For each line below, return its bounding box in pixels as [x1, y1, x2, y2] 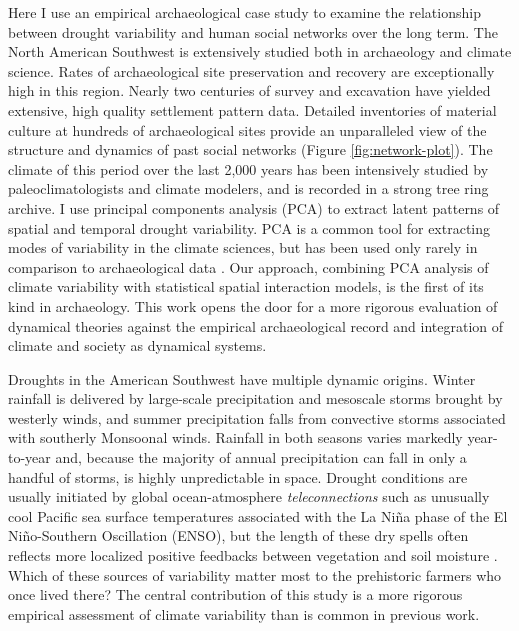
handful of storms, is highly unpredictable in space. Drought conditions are [8, 466, 468, 487]
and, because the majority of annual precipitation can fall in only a [55, 447, 467, 468]
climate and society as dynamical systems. [8, 335, 267, 356]
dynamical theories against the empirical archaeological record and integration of [8, 315, 504, 336]
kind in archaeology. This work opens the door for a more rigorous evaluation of [8, 295, 498, 316]
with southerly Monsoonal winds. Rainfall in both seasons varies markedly [8, 427, 463, 448]
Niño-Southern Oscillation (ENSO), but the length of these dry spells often [8, 525, 469, 546]
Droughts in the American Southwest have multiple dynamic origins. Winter [8, 368, 476, 389]
